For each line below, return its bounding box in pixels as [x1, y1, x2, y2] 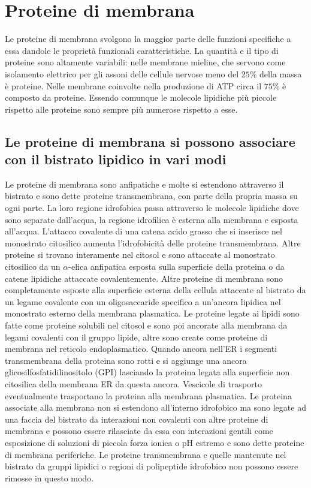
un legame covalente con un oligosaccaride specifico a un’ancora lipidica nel [5, 295, 281, 308]
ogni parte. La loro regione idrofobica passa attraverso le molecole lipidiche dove [5, 201, 299, 214]
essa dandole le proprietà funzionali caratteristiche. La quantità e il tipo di [5, 44, 279, 56]
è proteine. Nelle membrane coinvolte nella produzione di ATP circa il [5, 79, 262, 92]
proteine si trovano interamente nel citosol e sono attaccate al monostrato [5, 248, 275, 261]
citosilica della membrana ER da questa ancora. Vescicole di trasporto [5, 377, 262, 390]
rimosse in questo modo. [5, 471, 94, 484]
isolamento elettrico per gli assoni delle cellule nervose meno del [5, 67, 239, 80]
